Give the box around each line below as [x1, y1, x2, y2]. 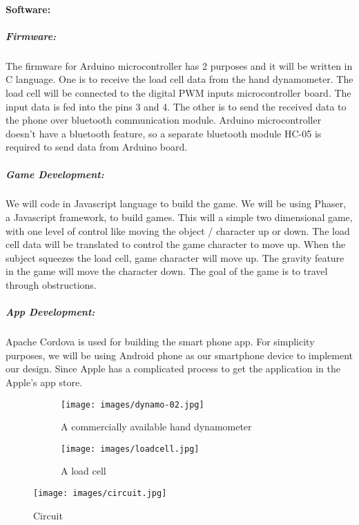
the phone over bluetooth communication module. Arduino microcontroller [6, 113, 322, 127]
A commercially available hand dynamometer [61, 419, 252, 434]
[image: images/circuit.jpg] [33, 488, 167, 499]
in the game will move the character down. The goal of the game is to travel [6, 264, 328, 278]
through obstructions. [6, 278, 97, 292]
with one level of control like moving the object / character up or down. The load [6, 223, 350, 238]
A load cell [61, 464, 106, 478]
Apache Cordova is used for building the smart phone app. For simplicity [6, 334, 315, 349]
